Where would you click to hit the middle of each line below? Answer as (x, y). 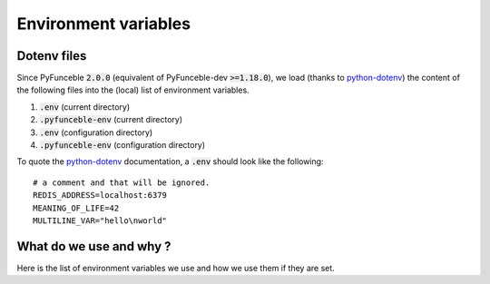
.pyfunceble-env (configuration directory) (122, 145)
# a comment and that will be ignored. (122, 182)
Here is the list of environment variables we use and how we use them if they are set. (176, 268)
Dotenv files (52, 56)
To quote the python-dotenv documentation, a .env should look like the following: (170, 162)
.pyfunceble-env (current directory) (111, 120)
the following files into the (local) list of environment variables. (133, 90)
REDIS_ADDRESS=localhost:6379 (100, 196)
